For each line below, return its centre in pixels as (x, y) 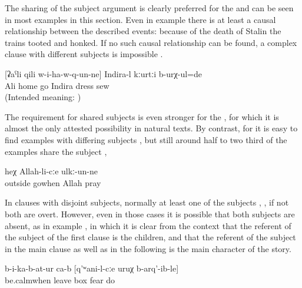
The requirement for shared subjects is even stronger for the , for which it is (142, 116)
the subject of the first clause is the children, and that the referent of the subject (150, 237)
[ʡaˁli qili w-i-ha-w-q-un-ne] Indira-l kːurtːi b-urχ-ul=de (103, 73)
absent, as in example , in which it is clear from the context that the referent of (148, 225)
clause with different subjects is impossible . (84, 54)
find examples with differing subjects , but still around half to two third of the (146, 139)
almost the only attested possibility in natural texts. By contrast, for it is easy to (151, 128)
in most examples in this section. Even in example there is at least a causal (140, 19)
